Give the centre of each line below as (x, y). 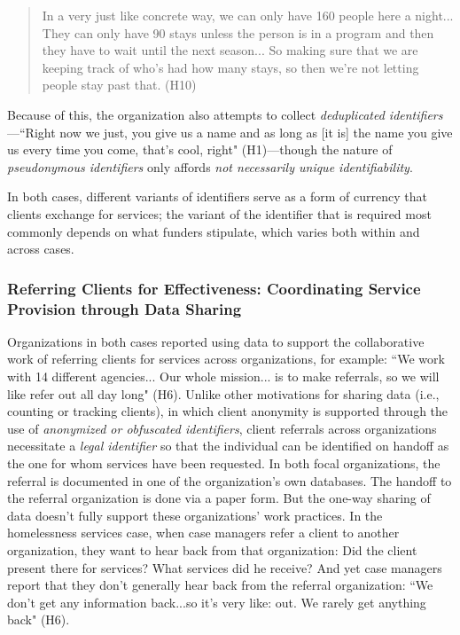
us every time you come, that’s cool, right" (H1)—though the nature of (200, 149)
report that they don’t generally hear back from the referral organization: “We (220, 585)
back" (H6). (39, 619)
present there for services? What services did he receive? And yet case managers (225, 567)
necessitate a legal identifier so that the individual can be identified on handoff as (228, 446)
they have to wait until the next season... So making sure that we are (230, 50)
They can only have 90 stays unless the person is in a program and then (238, 32)
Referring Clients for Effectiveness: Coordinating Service (214, 288)
